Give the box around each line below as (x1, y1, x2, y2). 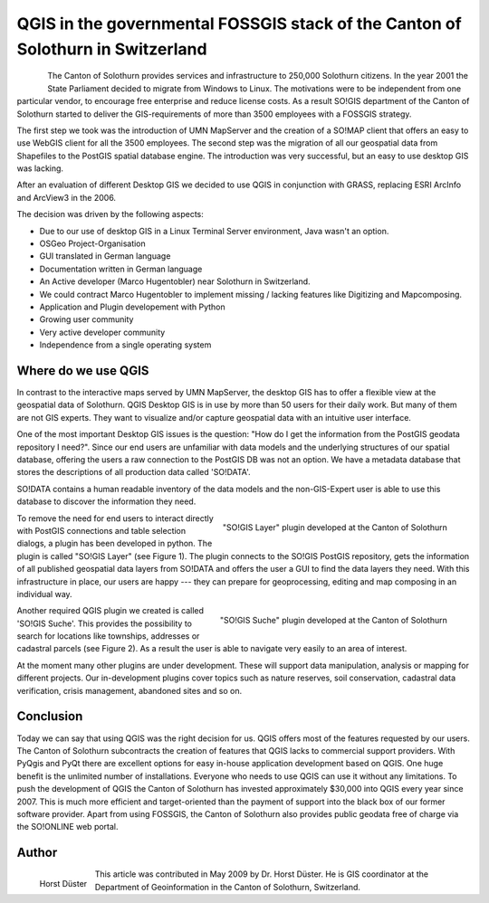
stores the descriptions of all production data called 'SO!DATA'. (16, 467, 251, 478)
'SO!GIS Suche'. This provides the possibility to (16, 618, 192, 629)
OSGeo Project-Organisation (39, 238, 147, 249)
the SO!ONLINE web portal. (16, 822, 119, 832)
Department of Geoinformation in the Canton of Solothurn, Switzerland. (94, 881, 361, 892)
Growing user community (39, 314, 134, 325)
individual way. (16, 588, 72, 599)
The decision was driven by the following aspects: (16, 209, 204, 220)
